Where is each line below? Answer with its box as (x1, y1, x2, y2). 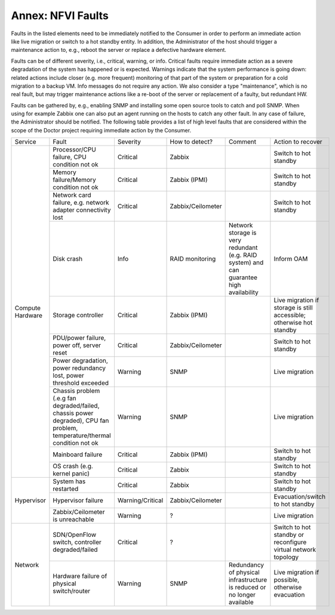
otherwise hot (273, 319, 313, 327)
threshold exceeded (53, 379, 109, 387)
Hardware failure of (53, 572, 107, 580)
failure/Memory (53, 176, 96, 184)
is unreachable (53, 515, 95, 524)
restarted (53, 485, 79, 493)
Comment (228, 138, 257, 146)
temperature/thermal (53, 431, 111, 440)
